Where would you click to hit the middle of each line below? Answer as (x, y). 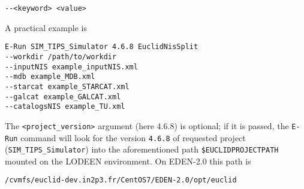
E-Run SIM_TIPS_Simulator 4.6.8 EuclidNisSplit (102, 47)
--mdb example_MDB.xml (50, 77)
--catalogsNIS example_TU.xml (65, 107)
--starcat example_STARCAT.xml (67, 86)
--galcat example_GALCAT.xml (63, 97)
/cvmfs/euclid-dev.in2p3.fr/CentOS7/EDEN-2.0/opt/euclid (121, 180)
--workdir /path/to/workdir (61, 57)
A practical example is (46, 27)
